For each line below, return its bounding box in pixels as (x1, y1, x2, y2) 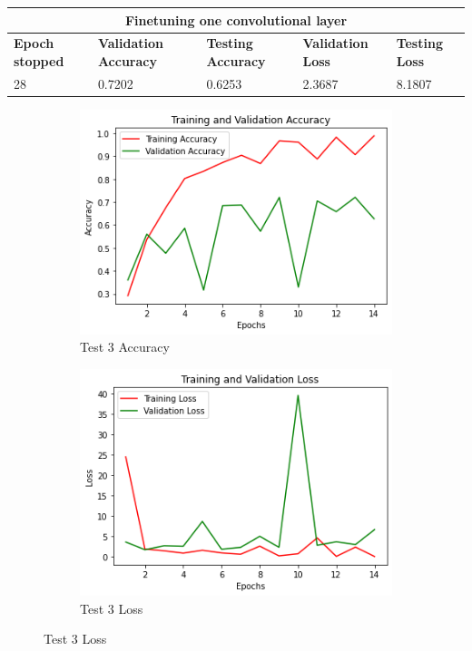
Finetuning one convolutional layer (124, 10, 348, 29)
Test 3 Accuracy (80, 337, 170, 356)
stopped (14, 51, 64, 70)
